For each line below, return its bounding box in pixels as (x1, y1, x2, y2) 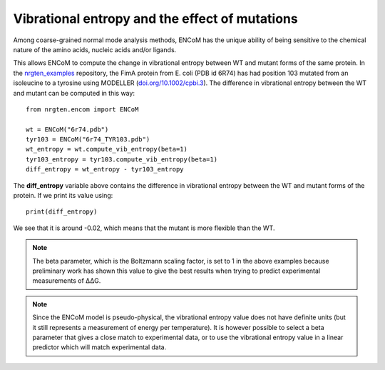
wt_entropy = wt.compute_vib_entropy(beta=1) (26, 145, 188, 154)
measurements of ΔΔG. (32, 276, 101, 285)
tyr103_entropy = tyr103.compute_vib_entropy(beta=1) (26, 155, 217, 164)
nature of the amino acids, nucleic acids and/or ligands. (13, 45, 177, 54)
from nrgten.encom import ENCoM (26, 105, 139, 114)
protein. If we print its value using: (13, 191, 113, 200)
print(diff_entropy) (26, 208, 98, 216)
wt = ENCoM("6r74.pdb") (26, 125, 109, 134)
